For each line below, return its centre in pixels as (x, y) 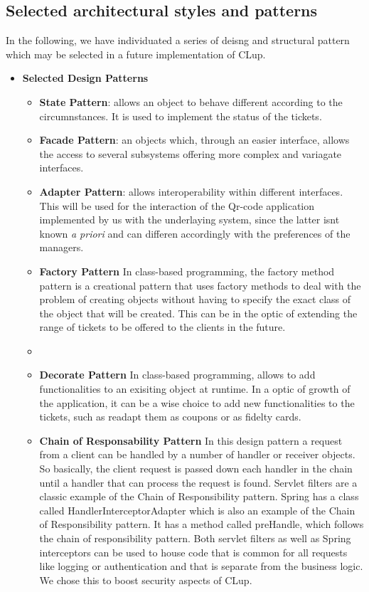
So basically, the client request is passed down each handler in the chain (196, 469)
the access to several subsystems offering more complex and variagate (191, 153)
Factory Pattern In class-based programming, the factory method (187, 271)
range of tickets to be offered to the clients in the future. (162, 327)
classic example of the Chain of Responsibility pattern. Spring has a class (199, 496)
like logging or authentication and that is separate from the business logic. (201, 566)
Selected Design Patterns (85, 78)
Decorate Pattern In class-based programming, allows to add (177, 375)
